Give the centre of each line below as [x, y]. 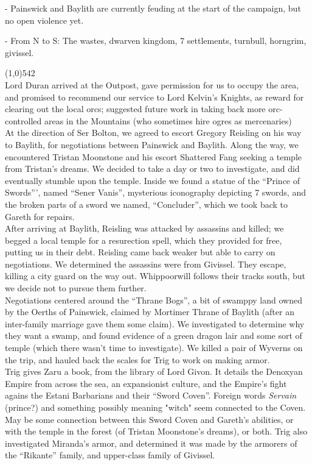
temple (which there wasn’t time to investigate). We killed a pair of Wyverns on [154, 348]
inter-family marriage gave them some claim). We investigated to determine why [155, 323]
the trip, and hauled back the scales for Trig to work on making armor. [137, 359]
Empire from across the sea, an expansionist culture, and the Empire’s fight [146, 383]
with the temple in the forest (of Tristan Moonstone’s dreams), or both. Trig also [156, 431]
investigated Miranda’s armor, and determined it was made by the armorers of [151, 443]
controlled [23, 120]
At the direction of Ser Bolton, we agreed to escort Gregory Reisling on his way [153, 133]
